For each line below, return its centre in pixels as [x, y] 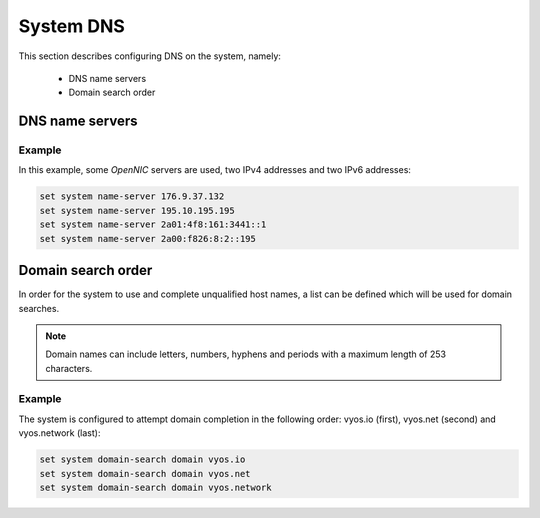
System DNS [71, 26]
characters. [69, 368]
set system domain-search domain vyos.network [155, 487]
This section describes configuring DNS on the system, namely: [150, 56]
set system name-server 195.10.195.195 [137, 210]
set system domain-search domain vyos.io [142, 459]
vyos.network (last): [59, 433]
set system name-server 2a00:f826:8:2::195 [148, 238]
